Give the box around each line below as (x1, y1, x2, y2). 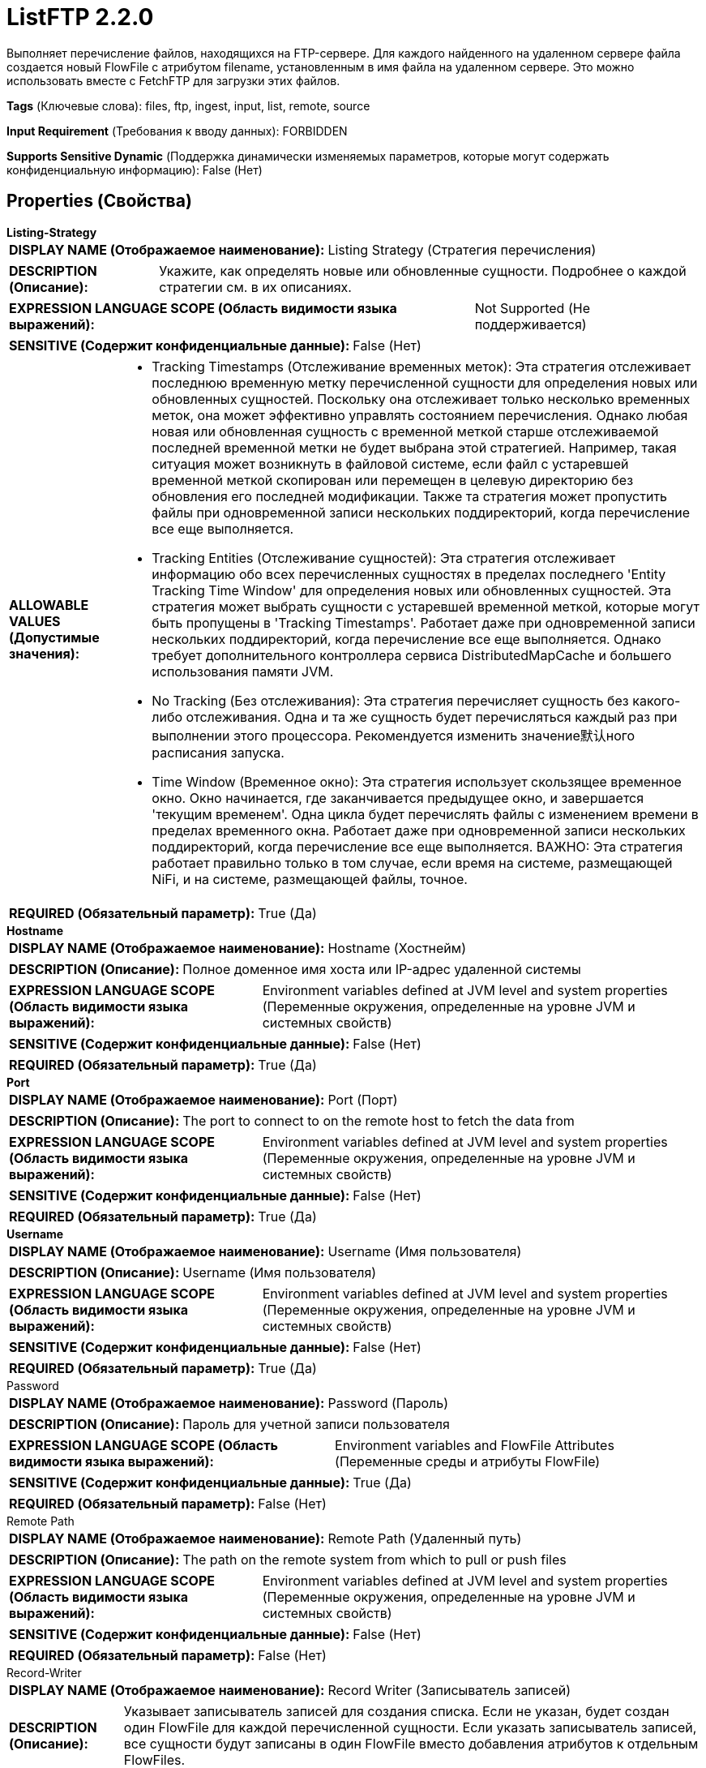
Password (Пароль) (327, 1394, 449, 1411)
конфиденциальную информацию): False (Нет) (6, 162, 263, 177)
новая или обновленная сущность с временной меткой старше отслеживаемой (152, 423, 659, 440)
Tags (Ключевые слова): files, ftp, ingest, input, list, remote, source (6, 98, 370, 113)
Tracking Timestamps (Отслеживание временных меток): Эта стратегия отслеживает (152, 358, 691, 375)
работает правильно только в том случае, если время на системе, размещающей (152, 854, 673, 871)
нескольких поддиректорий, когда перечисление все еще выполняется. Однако (152, 630, 661, 647)
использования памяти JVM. (152, 663, 334, 680)
